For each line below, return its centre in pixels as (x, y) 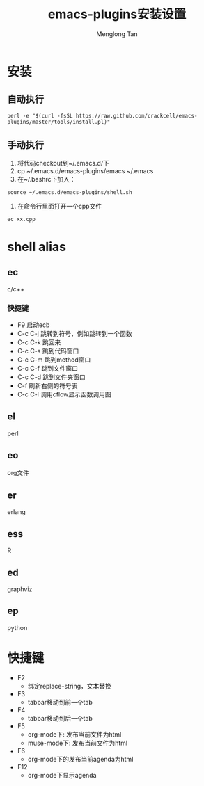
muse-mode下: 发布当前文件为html (78, 743)
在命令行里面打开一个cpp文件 (60, 206)
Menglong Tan (117, 34)
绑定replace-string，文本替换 (69, 686)
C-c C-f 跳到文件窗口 (48, 368)
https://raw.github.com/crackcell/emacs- (136, 115)
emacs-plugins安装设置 (117, 14)
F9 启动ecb (33, 325)
